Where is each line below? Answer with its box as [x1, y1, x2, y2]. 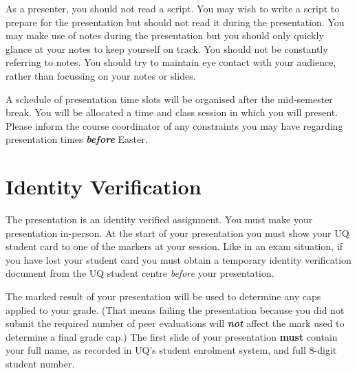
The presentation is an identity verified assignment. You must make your [6, 212, 313, 227]
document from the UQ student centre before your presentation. [6, 266, 274, 280]
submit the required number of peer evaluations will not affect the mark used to [6, 316, 345, 330]
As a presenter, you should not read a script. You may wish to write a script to [6, 1, 340, 15]
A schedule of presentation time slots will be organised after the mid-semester [6, 91, 333, 106]
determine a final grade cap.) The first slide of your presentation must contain [6, 329, 338, 343]
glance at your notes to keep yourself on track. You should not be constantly [6, 41, 328, 56]
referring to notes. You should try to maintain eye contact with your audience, [6, 55, 336, 69]
